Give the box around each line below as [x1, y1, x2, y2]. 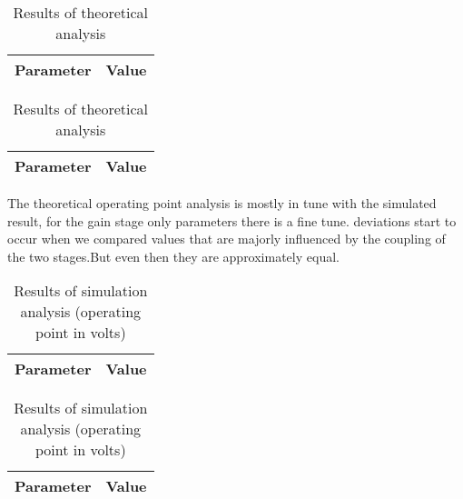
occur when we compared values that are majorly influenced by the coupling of [7, 229, 446, 248]
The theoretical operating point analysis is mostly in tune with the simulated [7, 194, 437, 212]
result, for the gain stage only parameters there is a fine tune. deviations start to [7, 211, 457, 230]
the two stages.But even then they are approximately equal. [7, 246, 340, 265]
